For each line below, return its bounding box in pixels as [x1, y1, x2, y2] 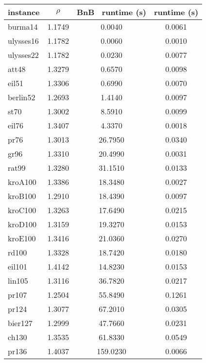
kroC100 [8, 204, 36, 216]
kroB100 [8, 190, 36, 201]
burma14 [8, 21, 38, 32]
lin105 [8, 275, 28, 286]
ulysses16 [8, 35, 39, 46]
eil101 [8, 261, 28, 272]
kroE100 [8, 233, 36, 244]
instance [8, 6, 40, 18]
